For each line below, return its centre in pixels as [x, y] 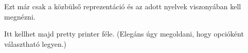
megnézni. [20, 16]
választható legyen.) [36, 43]
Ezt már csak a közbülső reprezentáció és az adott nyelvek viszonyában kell [123, 6]
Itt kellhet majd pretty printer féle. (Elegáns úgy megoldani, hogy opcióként [124, 34]
